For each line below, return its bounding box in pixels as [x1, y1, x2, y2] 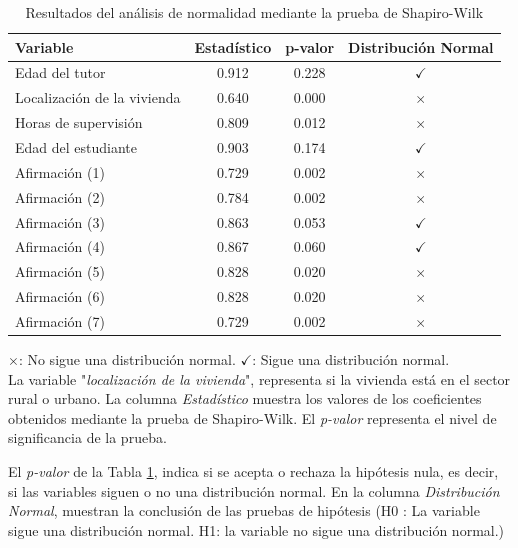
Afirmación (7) [15, 310, 105, 331]
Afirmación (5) [15, 261, 105, 282]
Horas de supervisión [15, 112, 143, 133]
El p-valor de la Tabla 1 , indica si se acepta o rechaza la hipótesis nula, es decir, [8, 460, 499, 481]
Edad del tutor [15, 62, 106, 83]
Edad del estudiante [15, 136, 138, 157]
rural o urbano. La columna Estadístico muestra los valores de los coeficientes [8, 388, 482, 409]
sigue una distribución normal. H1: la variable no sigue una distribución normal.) [8, 519, 505, 540]
